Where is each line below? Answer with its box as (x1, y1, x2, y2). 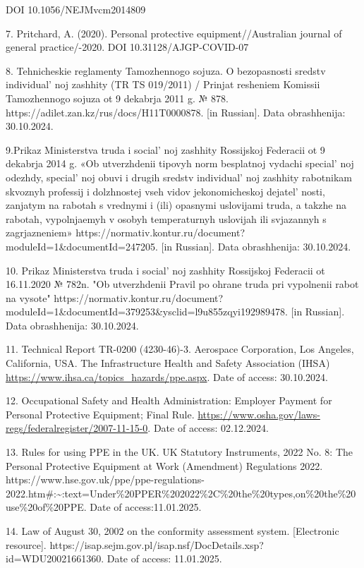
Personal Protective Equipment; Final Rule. (6, 406, 195, 421)
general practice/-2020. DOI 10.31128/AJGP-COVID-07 (6, 40, 249, 54)
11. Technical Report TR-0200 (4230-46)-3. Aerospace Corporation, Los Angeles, (6, 342, 354, 356)
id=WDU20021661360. (6, 551, 104, 566)
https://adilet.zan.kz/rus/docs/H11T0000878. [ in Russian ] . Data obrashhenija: (6, 104, 346, 119)
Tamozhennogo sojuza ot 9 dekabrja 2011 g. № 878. (6, 90, 229, 105)
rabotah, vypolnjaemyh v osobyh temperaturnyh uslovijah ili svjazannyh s (6, 211, 327, 226)
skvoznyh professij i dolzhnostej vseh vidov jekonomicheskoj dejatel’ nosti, (6, 183, 325, 198)
